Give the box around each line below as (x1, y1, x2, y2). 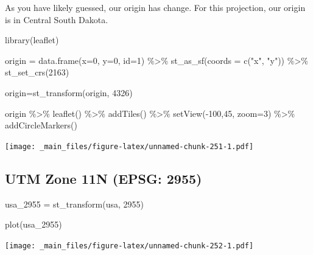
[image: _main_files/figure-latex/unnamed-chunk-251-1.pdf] (5, 142, 254, 151)
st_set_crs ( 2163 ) (5, 66, 69, 79)
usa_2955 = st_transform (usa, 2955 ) (5, 197, 144, 210)
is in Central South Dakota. (5, 13, 108, 26)
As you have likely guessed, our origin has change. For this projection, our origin (5, 1, 306, 13)
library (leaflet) (5, 33, 59, 46)
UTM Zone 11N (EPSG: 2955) (5, 169, 202, 187)
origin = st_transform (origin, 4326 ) (5, 86, 133, 99)
